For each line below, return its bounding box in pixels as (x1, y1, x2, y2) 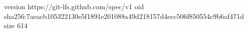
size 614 (4, 20, 28, 31)
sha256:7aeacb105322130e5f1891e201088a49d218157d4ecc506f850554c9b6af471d (4, 11, 244, 21)
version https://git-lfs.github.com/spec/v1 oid (4, 1, 144, 11)
